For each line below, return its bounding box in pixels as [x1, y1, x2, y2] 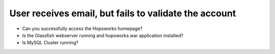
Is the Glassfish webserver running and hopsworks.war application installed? [22, 32, 183, 38]
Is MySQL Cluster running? [22, 40, 78, 46]
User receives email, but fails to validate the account [9, 8, 236, 19]
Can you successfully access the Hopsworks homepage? [22, 25, 143, 32]
